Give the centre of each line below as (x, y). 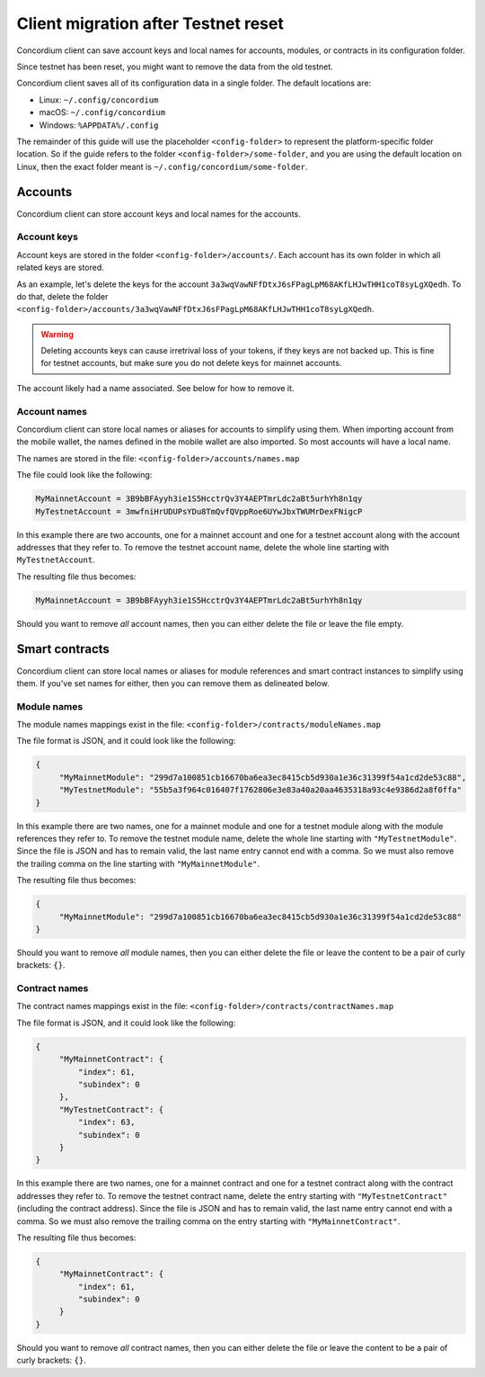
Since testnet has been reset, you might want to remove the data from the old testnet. (175, 67)
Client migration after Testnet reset (150, 23)
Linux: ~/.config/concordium (99, 100)
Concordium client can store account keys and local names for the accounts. (159, 214)
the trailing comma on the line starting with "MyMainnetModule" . (138, 863)
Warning (57, 334)
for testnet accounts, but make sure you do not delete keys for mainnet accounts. (191, 363)
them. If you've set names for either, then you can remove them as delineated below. (173, 683)
